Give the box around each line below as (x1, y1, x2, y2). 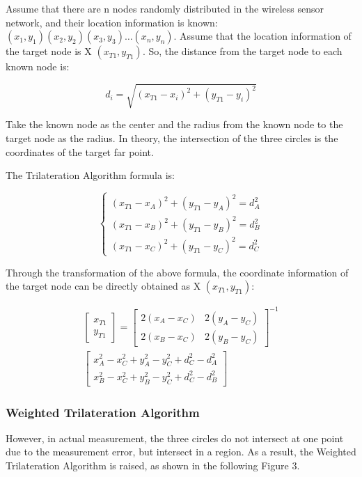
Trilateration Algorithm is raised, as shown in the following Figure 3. (6, 458, 300, 473)
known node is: (6, 59, 70, 74)
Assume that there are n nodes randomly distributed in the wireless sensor (6, 1, 324, 15)
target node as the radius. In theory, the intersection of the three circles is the (6, 130, 338, 145)
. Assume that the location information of (173, 29, 352, 43)
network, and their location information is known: (6, 15, 218, 29)
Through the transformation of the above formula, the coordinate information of (6, 265, 349, 279)
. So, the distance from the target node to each (142, 44, 343, 58)
